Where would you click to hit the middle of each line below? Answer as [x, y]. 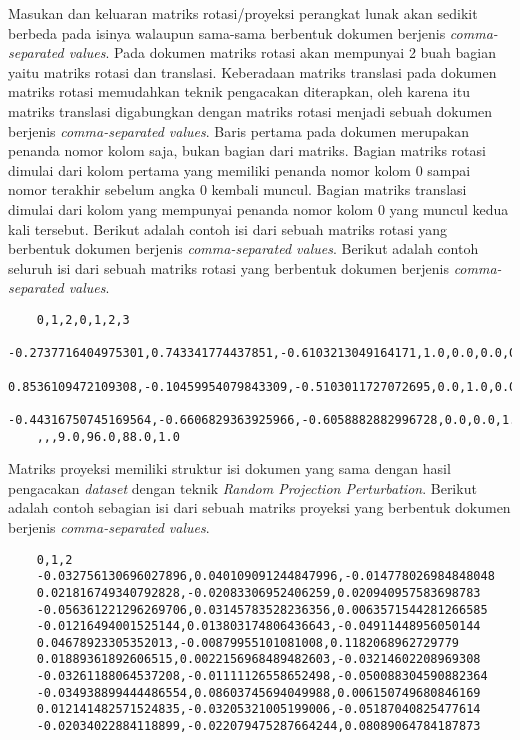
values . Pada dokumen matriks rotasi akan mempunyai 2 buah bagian [282, 52]
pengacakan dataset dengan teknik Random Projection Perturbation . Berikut [242, 487]
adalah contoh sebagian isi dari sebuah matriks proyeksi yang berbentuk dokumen [259, 507]
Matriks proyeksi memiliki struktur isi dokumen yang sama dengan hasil [229, 468]
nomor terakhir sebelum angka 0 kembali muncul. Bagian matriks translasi [237, 189]
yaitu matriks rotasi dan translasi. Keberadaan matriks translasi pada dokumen [252, 71]
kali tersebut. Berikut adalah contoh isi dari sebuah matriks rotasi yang [228, 228]
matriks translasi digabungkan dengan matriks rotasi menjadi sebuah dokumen [250, 110]
